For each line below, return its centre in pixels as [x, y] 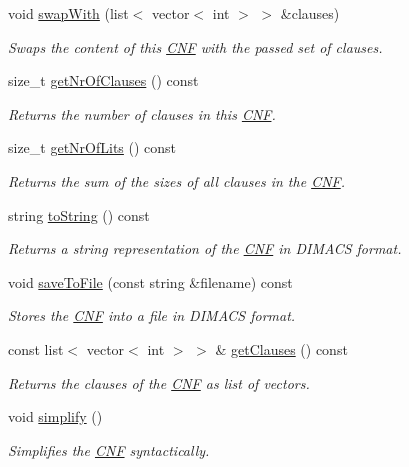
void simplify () [55, 416]
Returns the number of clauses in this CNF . [142, 113]
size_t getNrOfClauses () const [103, 80]
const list [36, 348]
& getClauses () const [281, 348]
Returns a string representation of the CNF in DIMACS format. [205, 248]
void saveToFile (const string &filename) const [150, 281]
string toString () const [79, 214]
